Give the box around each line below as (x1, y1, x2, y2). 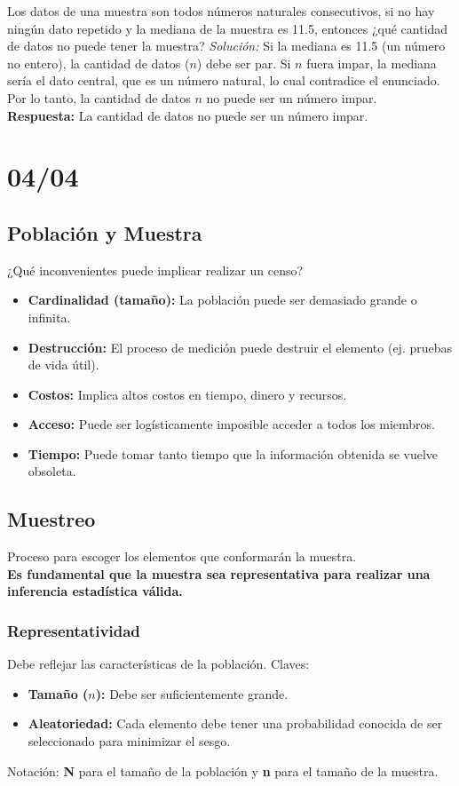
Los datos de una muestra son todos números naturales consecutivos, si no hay (7, 2, 435, 20)
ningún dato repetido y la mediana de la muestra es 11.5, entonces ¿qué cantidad (7, 19, 448, 37)
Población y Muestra (7, 218, 202, 246)
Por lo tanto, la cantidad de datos (7, 88, 191, 107)
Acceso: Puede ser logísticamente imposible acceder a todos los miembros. (28, 415, 436, 433)
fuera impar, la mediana (306, 53, 437, 72)
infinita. (28, 307, 71, 326)
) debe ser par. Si (196, 53, 291, 72)
